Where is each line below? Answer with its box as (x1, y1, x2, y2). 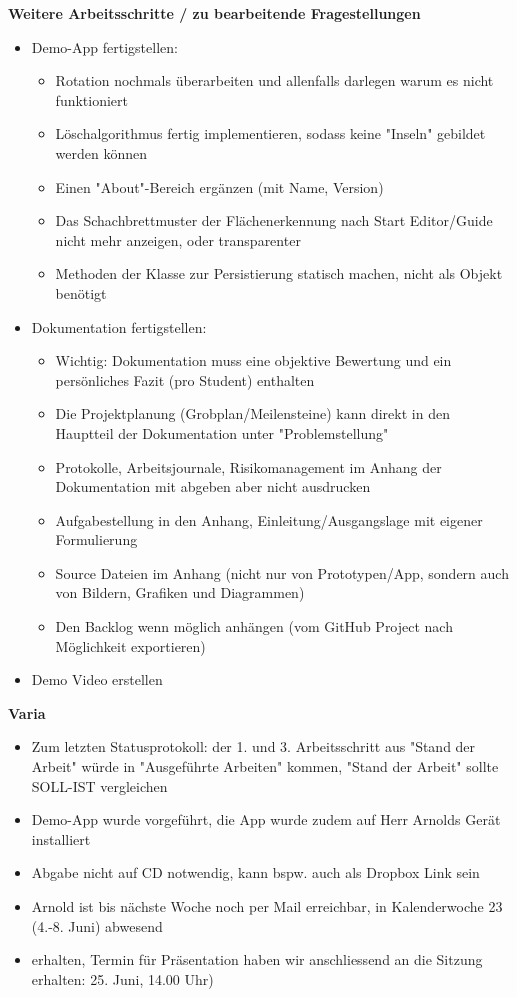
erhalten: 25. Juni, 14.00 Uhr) (31, 968, 214, 989)
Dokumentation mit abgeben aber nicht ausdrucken (55, 476, 371, 497)
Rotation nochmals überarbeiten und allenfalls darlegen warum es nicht (55, 70, 494, 91)
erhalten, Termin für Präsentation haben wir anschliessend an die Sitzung (31, 949, 483, 970)
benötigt (55, 282, 107, 303)
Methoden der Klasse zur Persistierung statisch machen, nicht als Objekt (55, 263, 503, 284)
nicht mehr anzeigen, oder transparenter (55, 229, 301, 250)
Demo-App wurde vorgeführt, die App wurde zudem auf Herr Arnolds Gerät (31, 809, 501, 830)
